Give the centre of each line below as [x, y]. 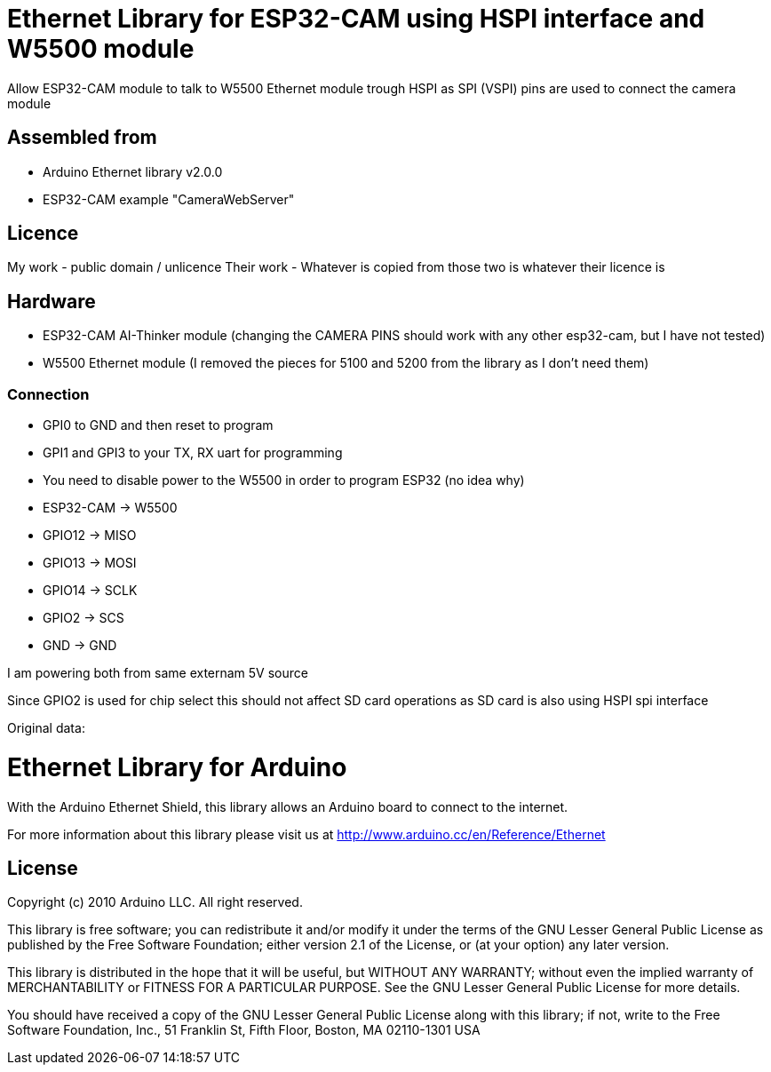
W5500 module [101, 49]
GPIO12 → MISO [90, 536]
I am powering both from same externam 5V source [158, 673]
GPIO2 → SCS [83, 618]
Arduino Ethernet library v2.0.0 [133, 171]
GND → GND [80, 646]
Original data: [46, 728]
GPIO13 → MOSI [90, 563]
